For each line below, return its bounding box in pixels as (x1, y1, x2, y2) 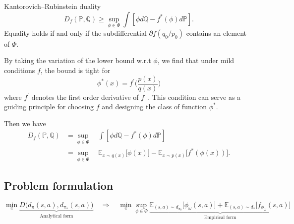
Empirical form (204, 215, 236, 221)
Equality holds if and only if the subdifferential (4, 27, 147, 38)
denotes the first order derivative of (31, 91, 139, 102)
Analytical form (40, 213, 73, 219)
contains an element (186, 27, 247, 38)
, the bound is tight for (40, 65, 111, 75)
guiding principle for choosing (4, 101, 94, 112)
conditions (4, 65, 35, 75)
